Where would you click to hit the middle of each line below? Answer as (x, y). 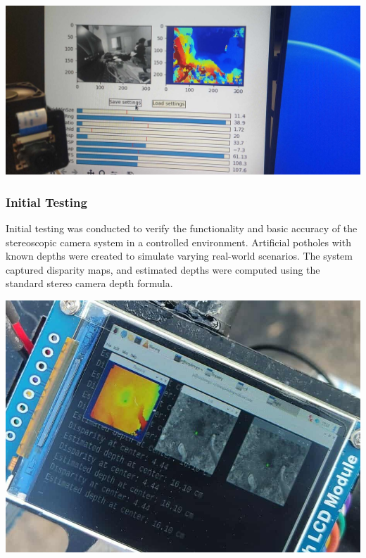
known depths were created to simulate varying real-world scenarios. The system (179, 256)
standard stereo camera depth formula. (89, 283)
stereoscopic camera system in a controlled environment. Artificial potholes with (178, 242)
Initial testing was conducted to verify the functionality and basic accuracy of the (182, 228)
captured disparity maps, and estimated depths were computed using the (163, 269)
